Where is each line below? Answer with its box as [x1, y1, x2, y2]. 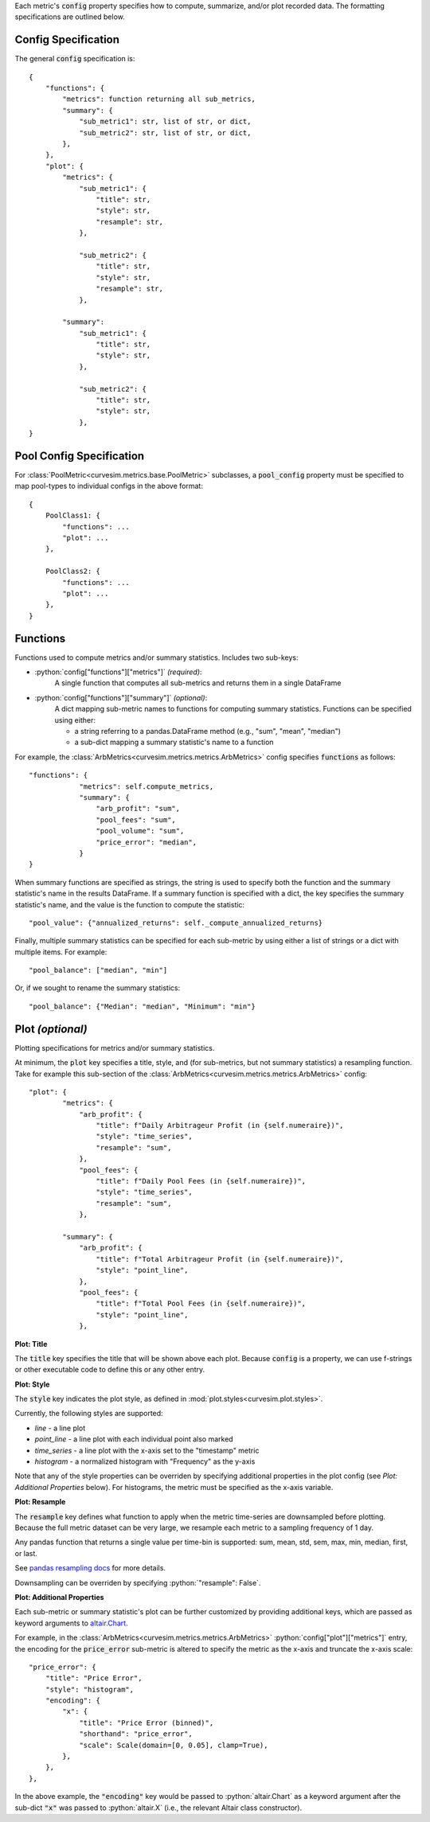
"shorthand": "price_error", [79, 1730, 193, 1738]
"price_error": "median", [96, 837, 197, 847]
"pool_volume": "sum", [96, 826, 185, 836]
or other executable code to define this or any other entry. [14, 1365, 205, 1375]
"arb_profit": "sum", [96, 804, 181, 813]
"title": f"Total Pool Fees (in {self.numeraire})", [96, 1299, 307, 1309]
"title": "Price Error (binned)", [79, 1718, 214, 1727]
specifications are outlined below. [14, 12, 125, 21]
